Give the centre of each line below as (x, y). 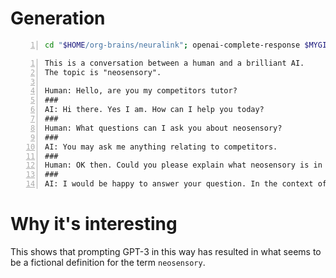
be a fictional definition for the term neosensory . (108, 262)
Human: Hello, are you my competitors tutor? (141, 91)
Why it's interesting (94, 224)
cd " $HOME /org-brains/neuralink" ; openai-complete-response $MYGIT (188, 45)
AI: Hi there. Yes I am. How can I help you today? (154, 110)
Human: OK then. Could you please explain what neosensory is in (183, 165)
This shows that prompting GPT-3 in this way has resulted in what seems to (166, 251)
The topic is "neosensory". (103, 72)
